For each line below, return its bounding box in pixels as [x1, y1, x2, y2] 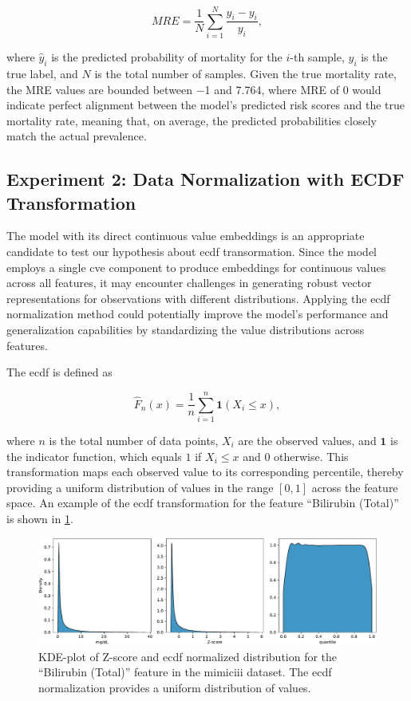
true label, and [6, 65, 78, 81]
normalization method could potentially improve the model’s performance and [6, 305, 389, 322]
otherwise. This [274, 447, 349, 464]
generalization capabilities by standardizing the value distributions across [6, 321, 365, 338]
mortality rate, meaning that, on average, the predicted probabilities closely [6, 112, 377, 128]
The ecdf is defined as [6, 364, 113, 380]
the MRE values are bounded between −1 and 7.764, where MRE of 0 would [6, 81, 381, 97]
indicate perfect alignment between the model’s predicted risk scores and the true [6, 96, 405, 113]
